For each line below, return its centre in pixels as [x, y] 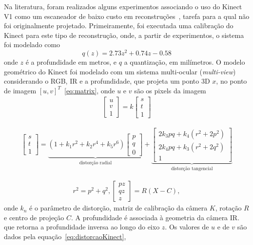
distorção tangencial [192, 168]
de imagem [20, 90]
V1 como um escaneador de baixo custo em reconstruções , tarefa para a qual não [127, 16]
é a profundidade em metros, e [71, 62]
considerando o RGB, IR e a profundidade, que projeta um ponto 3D [107, 81]
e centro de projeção [34, 217]
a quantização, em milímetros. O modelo [185, 62]
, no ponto [232, 81]
